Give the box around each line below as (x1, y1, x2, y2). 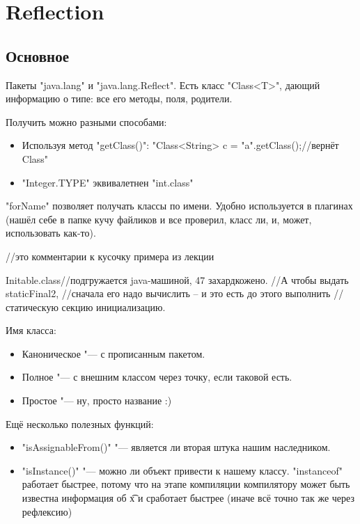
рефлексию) (22, 504, 72, 518)
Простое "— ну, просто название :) (22, 393, 172, 408)
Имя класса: (6, 323, 56, 338)
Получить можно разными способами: (6, 114, 167, 129)
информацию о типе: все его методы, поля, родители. (6, 91, 233, 106)
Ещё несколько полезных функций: (6, 416, 154, 431)
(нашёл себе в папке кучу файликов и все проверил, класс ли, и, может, (6, 212, 312, 226)
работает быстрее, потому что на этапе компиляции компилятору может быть (22, 477, 350, 491)
